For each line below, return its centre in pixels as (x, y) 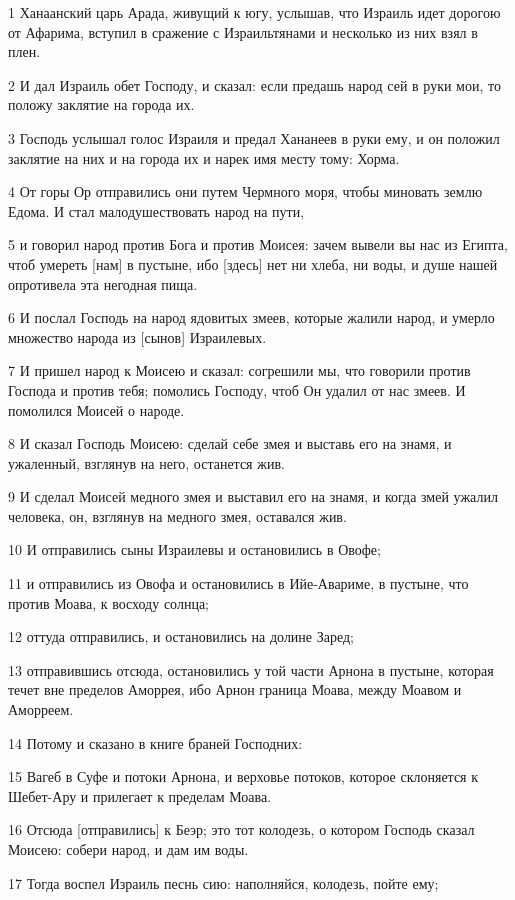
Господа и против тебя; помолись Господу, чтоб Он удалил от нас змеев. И (237, 389)
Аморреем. (41, 709)
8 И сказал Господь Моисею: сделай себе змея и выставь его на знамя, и (230, 443)
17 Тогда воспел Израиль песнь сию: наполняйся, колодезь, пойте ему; (223, 882)
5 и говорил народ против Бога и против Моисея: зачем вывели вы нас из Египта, (258, 244)
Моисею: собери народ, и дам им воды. (128, 849)
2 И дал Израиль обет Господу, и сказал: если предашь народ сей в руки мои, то (254, 84)
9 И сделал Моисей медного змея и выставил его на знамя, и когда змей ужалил (253, 496)
